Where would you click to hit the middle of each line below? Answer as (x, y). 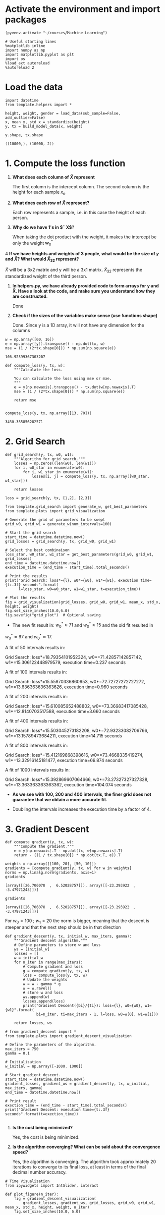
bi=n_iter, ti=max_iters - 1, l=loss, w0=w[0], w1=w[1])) (97, 1014)
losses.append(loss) (44, 1001)
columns (21, 330)
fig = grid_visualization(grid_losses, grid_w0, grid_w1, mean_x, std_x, (83, 602)
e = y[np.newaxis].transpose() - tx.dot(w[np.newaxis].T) (75, 387)
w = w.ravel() (37, 989)
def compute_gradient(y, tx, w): (40, 842)
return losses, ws (33, 1023)
